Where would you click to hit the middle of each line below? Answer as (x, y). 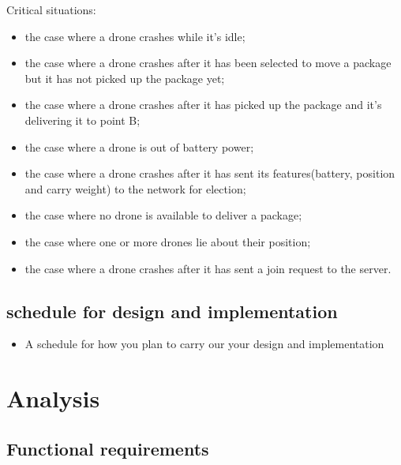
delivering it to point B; (82, 120)
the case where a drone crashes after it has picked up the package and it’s (203, 105)
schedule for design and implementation (172, 311)
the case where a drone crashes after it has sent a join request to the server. (208, 268)
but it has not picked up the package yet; (125, 78)
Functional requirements (108, 448)
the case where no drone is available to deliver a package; (163, 215)
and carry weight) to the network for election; (135, 188)
